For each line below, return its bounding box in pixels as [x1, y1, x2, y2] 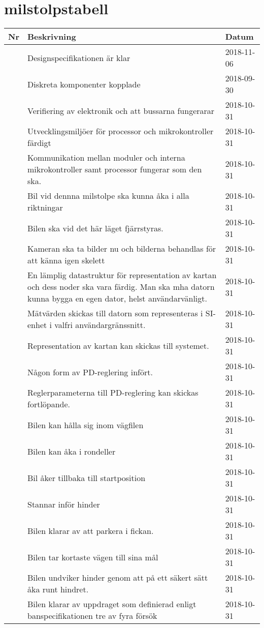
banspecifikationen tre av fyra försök [27, 610, 157, 622]
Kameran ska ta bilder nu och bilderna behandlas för [27, 243, 216, 255]
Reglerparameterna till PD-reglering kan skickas [27, 386, 199, 399]
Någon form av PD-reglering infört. [27, 366, 153, 378]
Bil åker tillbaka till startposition [27, 471, 146, 484]
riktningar [27, 201, 63, 214]
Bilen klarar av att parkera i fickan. [27, 524, 154, 536]
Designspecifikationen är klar [27, 51, 130, 64]
